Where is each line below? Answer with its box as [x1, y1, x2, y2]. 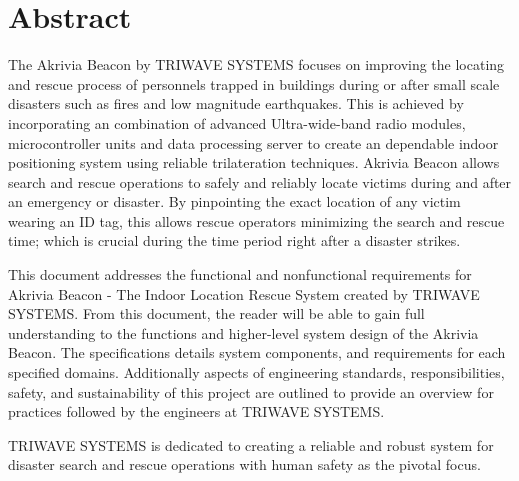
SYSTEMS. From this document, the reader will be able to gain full [8, 303, 425, 324]
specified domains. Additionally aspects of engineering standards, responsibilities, [8, 362, 505, 383]
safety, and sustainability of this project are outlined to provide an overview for [8, 381, 494, 402]
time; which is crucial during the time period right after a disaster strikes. [8, 230, 461, 251]
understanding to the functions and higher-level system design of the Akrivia [8, 322, 479, 343]
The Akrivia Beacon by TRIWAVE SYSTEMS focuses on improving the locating [8, 54, 505, 75]
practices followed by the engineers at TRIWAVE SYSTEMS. [8, 401, 385, 422]
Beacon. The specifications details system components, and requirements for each [8, 342, 506, 363]
